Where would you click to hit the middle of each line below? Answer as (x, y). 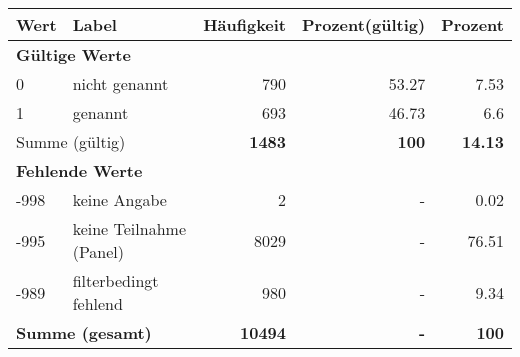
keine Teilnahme (129, 228)
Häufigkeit (245, 24)
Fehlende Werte (79, 170)
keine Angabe (119, 199)
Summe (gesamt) (84, 332)
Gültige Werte (73, 54)
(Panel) (98, 251)
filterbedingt (115, 280)
